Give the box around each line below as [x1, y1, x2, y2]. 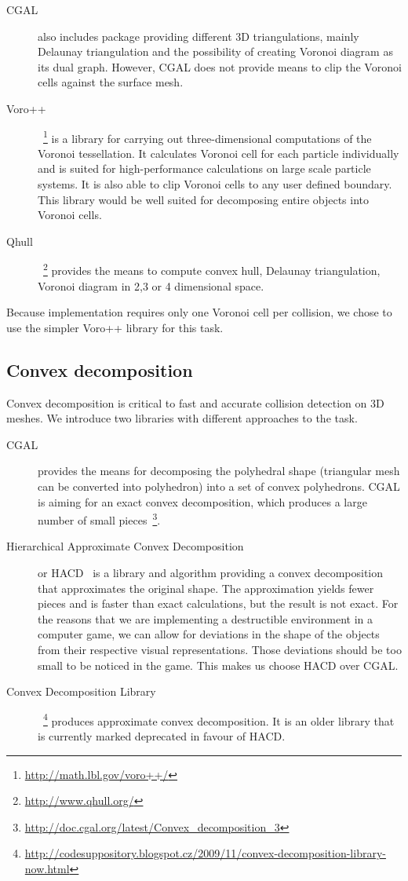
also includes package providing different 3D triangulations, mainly [38, 27, 359, 44]
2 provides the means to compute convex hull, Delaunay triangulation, [43, 260, 381, 279]
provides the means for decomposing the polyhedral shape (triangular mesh [38, 462, 400, 479]
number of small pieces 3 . [38, 510, 161, 528]
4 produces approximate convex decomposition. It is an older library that [43, 710, 395, 729]
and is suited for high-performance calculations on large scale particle [38, 160, 371, 177]
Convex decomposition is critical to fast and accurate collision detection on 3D [6, 394, 384, 411]
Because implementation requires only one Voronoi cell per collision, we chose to [6, 304, 392, 320]
